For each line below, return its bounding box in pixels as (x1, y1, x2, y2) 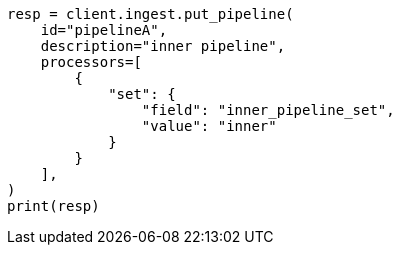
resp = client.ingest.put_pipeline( (7, 6, 294, 22)
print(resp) (7, 198, 100, 214)
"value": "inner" (141, 118, 277, 134)
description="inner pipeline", (40, 38, 286, 54)
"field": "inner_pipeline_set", (141, 102, 395, 118)
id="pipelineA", (40, 22, 168, 38)
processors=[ (40, 54, 142, 70)
